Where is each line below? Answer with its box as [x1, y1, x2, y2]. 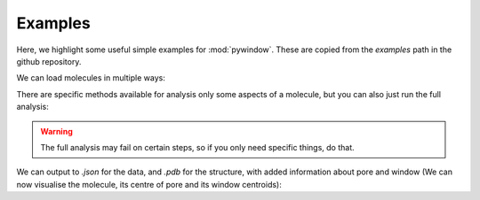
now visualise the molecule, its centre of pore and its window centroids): [16, 179, 282, 189]
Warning [40, 126, 73, 136]
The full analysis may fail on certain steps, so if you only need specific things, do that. [40, 142, 355, 152]
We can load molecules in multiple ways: [16, 73, 166, 83]
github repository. [16, 56, 82, 66]
